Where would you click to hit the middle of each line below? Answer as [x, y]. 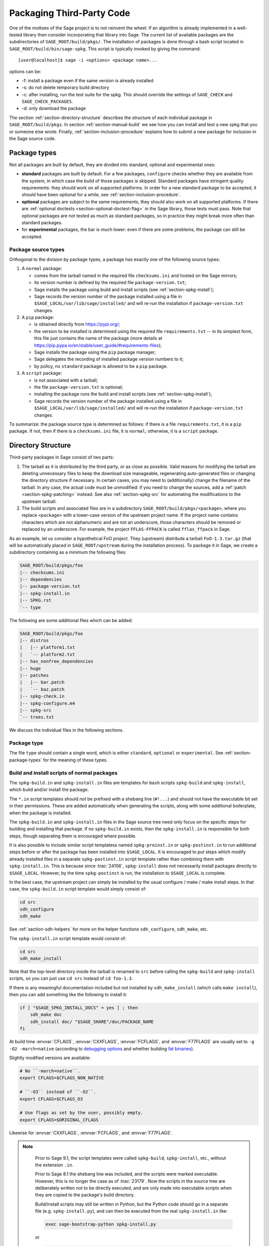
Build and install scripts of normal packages [64, 773]
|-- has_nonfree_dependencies [57, 661]
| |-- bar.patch [42, 682]
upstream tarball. [39, 501]
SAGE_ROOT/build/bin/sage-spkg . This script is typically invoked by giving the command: [105, 49]
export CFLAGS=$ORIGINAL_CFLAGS [59, 1120]
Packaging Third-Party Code [70, 13]
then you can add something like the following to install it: [68, 995]
